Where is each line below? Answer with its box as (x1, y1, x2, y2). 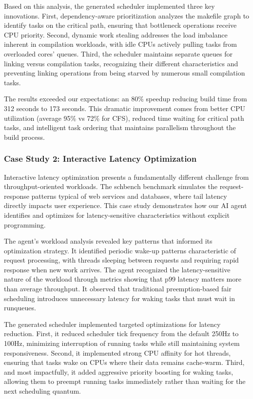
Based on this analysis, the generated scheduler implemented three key (4, 1, 215, 11)
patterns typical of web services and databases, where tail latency (31, 190, 227, 201)
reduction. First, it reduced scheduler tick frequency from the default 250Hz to (4, 328, 239, 339)
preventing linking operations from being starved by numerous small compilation (4, 68, 245, 78)
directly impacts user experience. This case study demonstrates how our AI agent (4, 200, 247, 210)
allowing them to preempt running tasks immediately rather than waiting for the (4, 376, 246, 386)
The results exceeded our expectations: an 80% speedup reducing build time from (4, 94, 247, 104)
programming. (4, 219, 46, 229)
